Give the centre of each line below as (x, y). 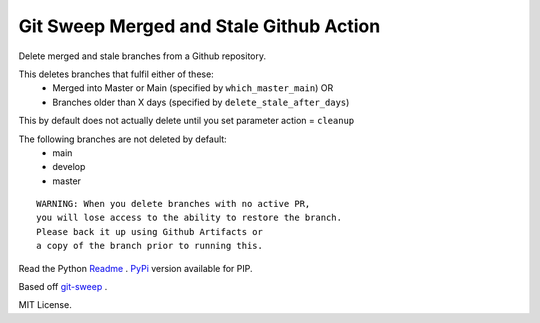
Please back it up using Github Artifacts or (150, 231)
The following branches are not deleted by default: (122, 139)
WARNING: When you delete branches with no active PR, (173, 204)
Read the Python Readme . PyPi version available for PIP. (135, 268)
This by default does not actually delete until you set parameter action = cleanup (186, 121)
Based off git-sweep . (63, 287)
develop (69, 167)
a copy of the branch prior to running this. (150, 246)
